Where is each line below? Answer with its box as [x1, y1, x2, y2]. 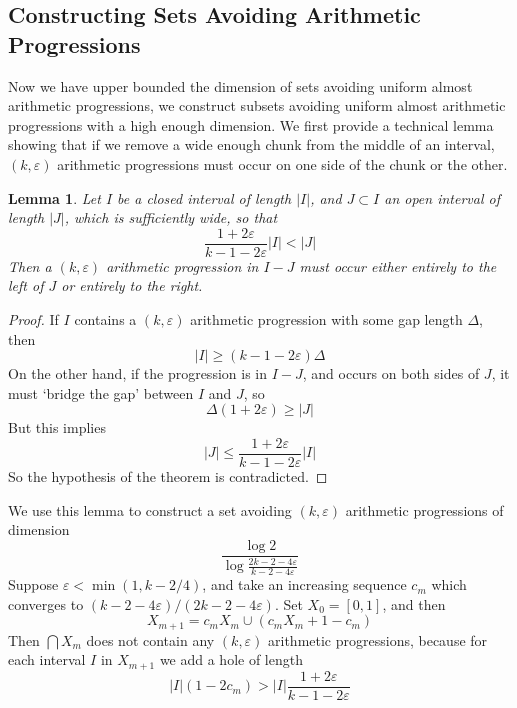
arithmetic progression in [106, 255, 259, 276]
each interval [8, 649, 86, 670]
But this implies [8, 417, 106, 438]
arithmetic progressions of [345, 499, 504, 520]
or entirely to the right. [61, 275, 203, 296]
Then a [8, 255, 52, 276]
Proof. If [8, 309, 59, 329]
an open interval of [384, 187, 500, 208]
